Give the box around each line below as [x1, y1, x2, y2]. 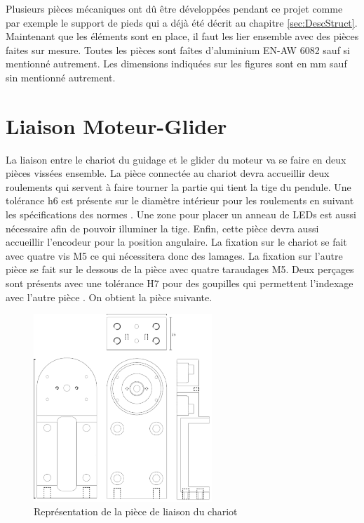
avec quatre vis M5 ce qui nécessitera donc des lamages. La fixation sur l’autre [6, 248, 343, 263]
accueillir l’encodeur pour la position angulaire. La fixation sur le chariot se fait [6, 234, 347, 249]
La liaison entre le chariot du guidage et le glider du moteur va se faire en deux [6, 152, 346, 166]
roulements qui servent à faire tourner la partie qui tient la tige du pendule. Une [6, 179, 351, 194]
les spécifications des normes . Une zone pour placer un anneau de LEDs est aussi [6, 207, 356, 222]
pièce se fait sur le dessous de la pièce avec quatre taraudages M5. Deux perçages [6, 262, 354, 277]
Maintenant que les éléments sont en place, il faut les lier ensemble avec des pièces [6, 29, 359, 44]
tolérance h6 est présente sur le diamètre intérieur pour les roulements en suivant [6, 193, 354, 208]
